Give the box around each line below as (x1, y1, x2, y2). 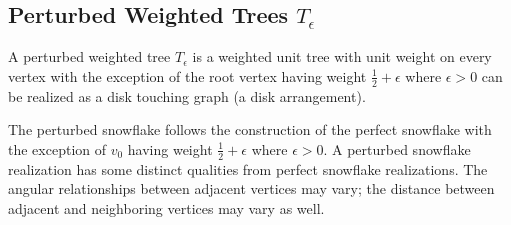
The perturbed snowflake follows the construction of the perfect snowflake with (8, 119, 492, 140)
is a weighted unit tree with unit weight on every (192, 46, 492, 67)
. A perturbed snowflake (323, 138, 471, 159)
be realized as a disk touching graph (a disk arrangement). (8, 85, 366, 106)
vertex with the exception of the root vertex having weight (8, 65, 367, 86)
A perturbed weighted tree (8, 46, 171, 67)
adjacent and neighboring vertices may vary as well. (8, 197, 325, 218)
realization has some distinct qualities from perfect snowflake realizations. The (8, 158, 488, 179)
